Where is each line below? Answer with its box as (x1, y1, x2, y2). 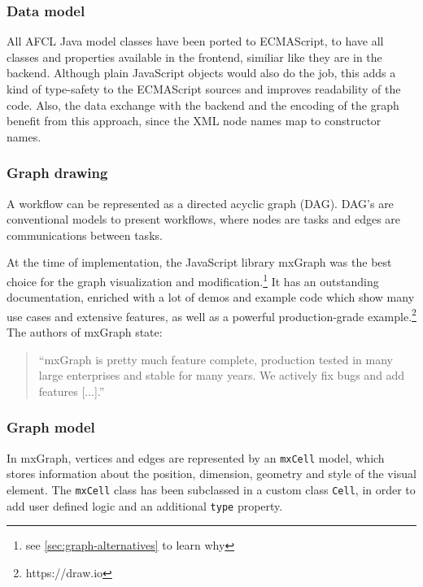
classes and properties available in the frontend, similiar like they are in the (7, 48, 382, 65)
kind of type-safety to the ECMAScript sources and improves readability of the (7, 80, 401, 97)
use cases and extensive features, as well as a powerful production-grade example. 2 (7, 305, 416, 324)
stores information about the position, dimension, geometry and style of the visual (7, 465, 416, 482)
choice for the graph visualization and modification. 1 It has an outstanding (7, 270, 379, 289)
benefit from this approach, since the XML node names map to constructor (7, 112, 382, 129)
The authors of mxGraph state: (7, 324, 163, 341)
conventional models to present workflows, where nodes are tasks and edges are (7, 211, 401, 228)
